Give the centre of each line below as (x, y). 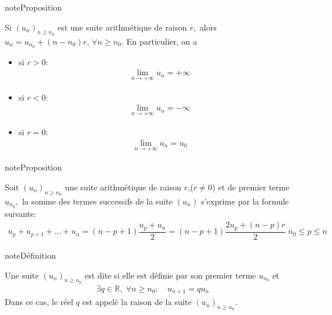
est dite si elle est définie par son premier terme (170, 275)
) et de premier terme (251, 187)
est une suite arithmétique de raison (122, 27)
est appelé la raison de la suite (137, 302)
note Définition (30, 255)
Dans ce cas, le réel (39, 302)
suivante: (21, 213)
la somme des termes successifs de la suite (97, 201)
